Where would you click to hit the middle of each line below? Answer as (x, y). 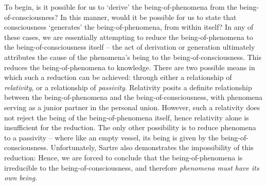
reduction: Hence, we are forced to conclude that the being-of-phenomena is (123, 157)
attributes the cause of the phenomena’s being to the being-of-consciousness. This (133, 57)
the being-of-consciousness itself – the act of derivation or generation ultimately (130, 47)
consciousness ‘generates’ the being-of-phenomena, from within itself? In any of (129, 27)
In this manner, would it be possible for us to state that (148, 17)
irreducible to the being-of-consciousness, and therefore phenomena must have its (132, 167)
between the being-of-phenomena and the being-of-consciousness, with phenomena (133, 97)
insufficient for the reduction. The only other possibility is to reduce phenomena (130, 127)
